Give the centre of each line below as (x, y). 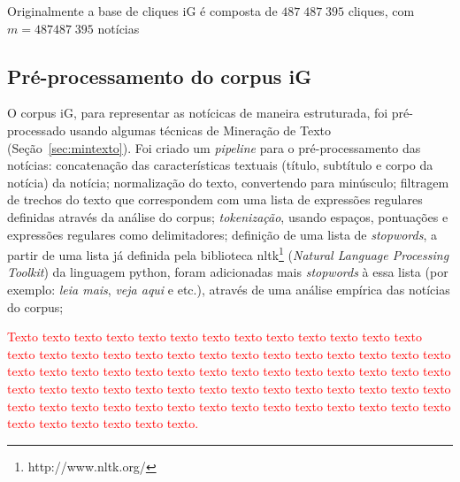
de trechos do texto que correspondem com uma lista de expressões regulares (215, 199)
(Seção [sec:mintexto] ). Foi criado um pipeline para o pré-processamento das (214, 147)
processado (36, 130)
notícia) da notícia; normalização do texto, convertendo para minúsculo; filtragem (228, 182)
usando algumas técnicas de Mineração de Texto (200, 130)
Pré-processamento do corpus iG (160, 76)
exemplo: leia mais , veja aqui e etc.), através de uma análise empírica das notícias (229, 289)
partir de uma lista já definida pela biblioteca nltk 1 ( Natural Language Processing (228, 253)
